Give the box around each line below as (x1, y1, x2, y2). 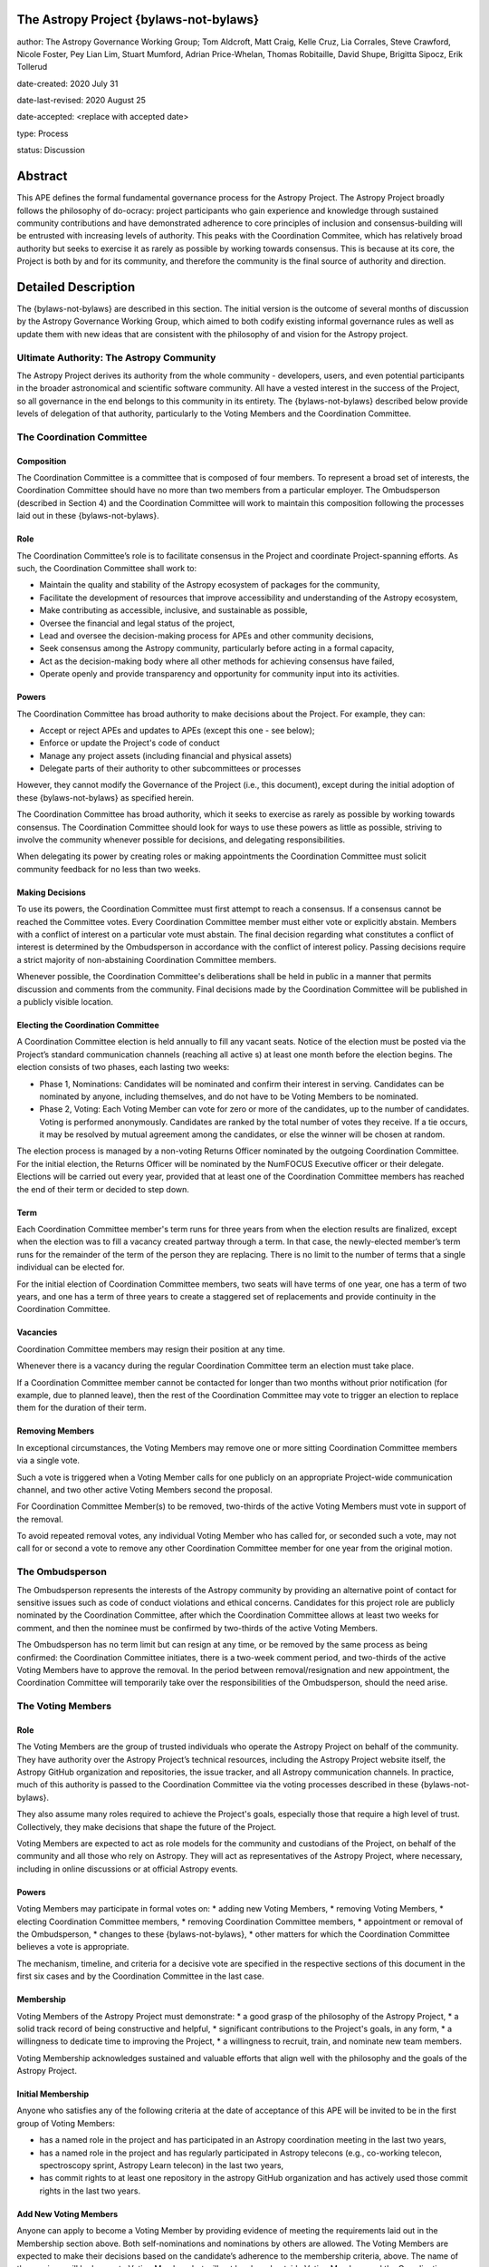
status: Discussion (16, 145, 86, 156)
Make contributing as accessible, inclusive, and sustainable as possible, (39, 605, 308, 616)
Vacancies (16, 1327, 58, 1338)
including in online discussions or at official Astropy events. (16, 1863, 239, 1874)
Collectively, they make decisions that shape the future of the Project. (16, 1821, 276, 1832)
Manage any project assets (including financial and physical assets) (39, 750, 292, 761)
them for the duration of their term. (16, 1402, 147, 1414)
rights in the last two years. (39, 2185, 140, 2196)
